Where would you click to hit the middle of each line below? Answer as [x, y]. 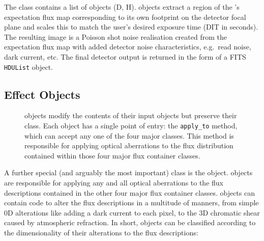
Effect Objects [42, 94]
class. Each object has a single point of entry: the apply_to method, [131, 126]
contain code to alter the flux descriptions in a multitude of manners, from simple [131, 203]
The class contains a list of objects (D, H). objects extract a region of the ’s [122, 7]
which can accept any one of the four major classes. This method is [129, 135]
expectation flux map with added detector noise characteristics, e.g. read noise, [128, 47]
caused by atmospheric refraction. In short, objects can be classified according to [130, 222]
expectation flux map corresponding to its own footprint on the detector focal [125, 17]
